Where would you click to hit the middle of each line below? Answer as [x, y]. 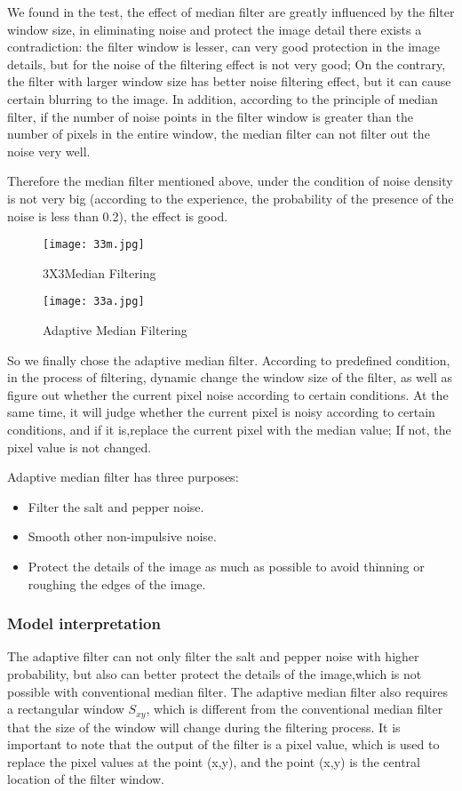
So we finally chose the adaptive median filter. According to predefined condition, [229, 360]
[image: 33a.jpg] [94, 302]
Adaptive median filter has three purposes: [123, 477]
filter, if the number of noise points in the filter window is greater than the [211, 116]
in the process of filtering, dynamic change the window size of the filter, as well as [230, 377]
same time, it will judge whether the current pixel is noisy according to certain [221, 412]
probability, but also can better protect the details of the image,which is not [215, 673]
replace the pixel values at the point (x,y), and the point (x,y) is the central [214, 761]
